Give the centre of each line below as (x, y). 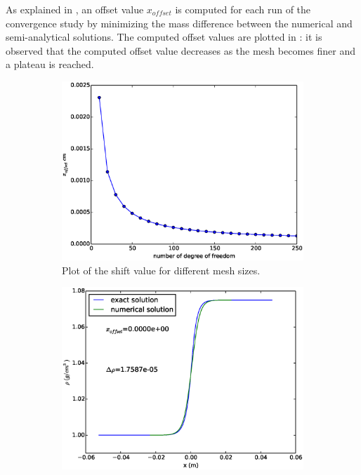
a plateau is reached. (50, 64)
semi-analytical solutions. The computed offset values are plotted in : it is (164, 37)
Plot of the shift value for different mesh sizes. (161, 270)
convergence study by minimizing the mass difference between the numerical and (179, 23)
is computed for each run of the (243, 9)
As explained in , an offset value (75, 9)
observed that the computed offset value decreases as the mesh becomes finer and (180, 50)
